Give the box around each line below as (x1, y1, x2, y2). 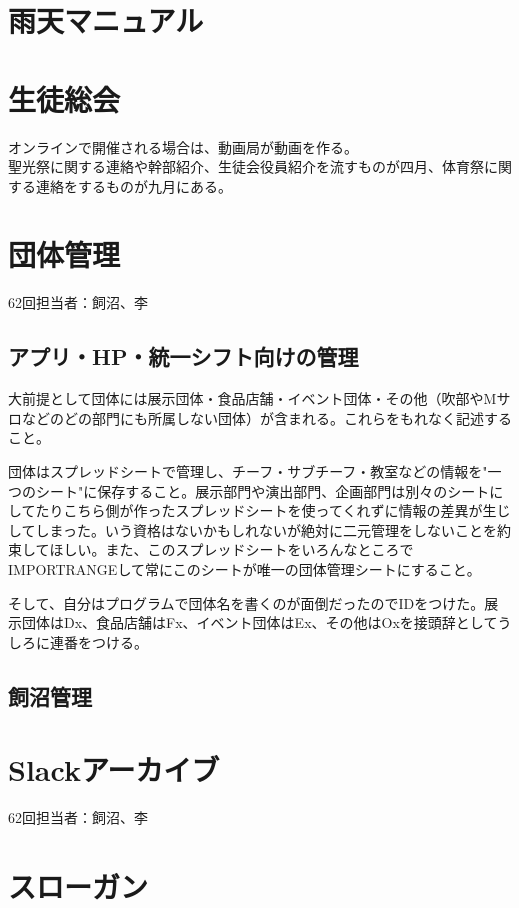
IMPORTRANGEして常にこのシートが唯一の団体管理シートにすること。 (8, 558, 481, 579)
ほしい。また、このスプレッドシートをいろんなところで (49, 539, 414, 560)
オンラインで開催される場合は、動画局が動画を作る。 (8, 136, 358, 157)
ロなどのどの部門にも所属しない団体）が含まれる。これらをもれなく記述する (8, 407, 512, 428)
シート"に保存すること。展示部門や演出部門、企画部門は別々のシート (35, 480, 490, 501)
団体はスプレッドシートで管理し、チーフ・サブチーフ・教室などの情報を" (8, 460, 488, 481)
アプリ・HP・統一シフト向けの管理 (8, 341, 359, 372)
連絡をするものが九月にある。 (35, 175, 232, 196)
